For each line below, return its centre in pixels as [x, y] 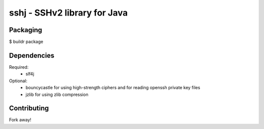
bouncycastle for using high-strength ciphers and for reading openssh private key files [113, 88]
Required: [19, 67]
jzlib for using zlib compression [57, 94]
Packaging [26, 30]
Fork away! [20, 120]
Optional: [18, 81]
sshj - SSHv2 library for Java [68, 13]
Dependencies [32, 55]
